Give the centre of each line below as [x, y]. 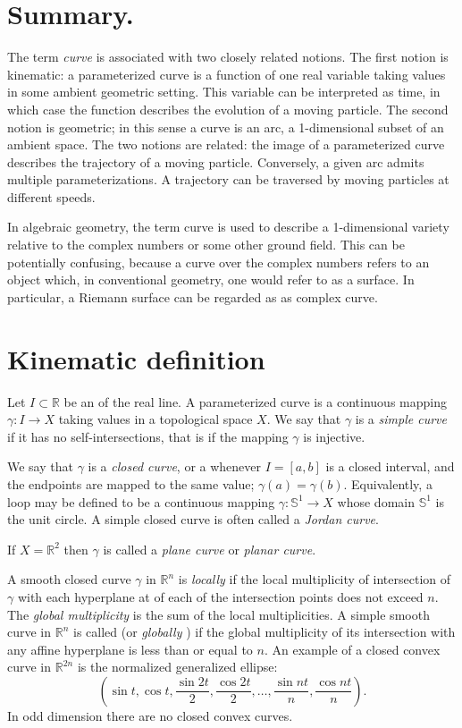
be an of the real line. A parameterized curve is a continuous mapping [255, 401]
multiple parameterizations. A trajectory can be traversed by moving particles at [228, 179]
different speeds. [51, 196]
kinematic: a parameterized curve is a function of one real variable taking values [227, 74]
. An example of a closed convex [352, 649]
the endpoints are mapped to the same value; [131, 483]
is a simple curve [401, 419]
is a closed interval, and [390, 466]
